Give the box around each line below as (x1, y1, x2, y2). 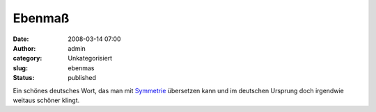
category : (13, 54, 42, 63)
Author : (13, 44, 36, 52)
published (68, 74, 97, 82)
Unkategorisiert (68, 54, 113, 63)
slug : (13, 63, 28, 72)
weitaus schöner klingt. (13, 96, 80, 104)
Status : (13, 74, 35, 82)
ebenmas (68, 63, 95, 72)
